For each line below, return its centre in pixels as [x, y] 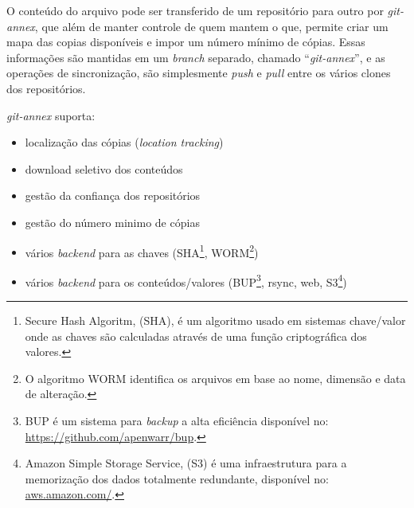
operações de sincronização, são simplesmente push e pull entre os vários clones [199, 73]
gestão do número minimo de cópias [112, 222]
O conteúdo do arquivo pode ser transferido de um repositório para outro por [195, 10]
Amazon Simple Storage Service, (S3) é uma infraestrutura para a [186, 463]
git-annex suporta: [51, 115]
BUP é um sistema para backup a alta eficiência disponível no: [177, 420]
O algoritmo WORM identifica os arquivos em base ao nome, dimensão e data [215, 378]
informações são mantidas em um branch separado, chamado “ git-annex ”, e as [196, 57]
